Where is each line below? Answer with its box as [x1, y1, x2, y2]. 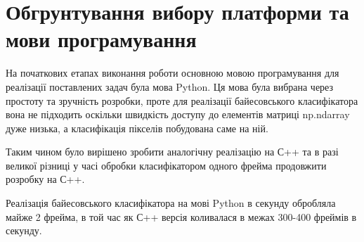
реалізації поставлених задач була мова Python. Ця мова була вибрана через [6, 79, 334, 94]
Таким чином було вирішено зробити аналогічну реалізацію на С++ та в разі [6, 144, 339, 159]
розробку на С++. [6, 172, 85, 186]
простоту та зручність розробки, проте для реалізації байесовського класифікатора [6, 93, 358, 108]
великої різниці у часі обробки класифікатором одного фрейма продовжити [6, 158, 327, 172]
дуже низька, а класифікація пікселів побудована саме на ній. [6, 120, 268, 135]
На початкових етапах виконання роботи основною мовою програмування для [6, 65, 339, 80]
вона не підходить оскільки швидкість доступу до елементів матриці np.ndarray [6, 107, 350, 122]
